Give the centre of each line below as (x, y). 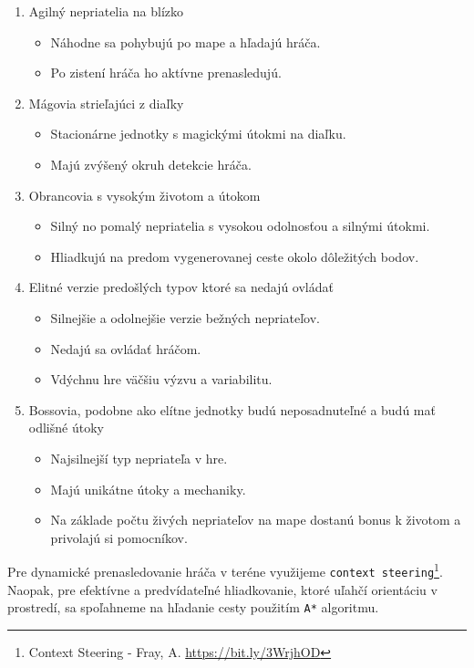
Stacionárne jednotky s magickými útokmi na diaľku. (198, 134)
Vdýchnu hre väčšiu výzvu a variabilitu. (161, 379)
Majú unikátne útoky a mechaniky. (148, 489)
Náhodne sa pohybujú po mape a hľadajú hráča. (185, 42)
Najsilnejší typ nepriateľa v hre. (139, 458)
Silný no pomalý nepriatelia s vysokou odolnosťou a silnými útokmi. (240, 226)
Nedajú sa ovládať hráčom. (126, 348)
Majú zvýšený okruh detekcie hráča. (151, 164)
